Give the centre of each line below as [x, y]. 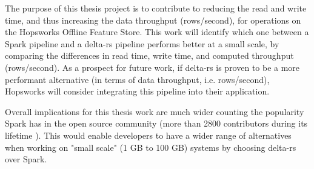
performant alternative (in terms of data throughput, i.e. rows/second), [137, 79]
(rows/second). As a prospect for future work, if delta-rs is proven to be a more [152, 67]
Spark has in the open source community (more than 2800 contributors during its [156, 123]
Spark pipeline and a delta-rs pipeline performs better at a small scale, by [142, 43]
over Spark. [26, 159]
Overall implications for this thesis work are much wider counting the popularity [155, 111]
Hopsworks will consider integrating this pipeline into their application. [137, 91]
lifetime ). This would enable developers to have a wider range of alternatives [148, 135]
